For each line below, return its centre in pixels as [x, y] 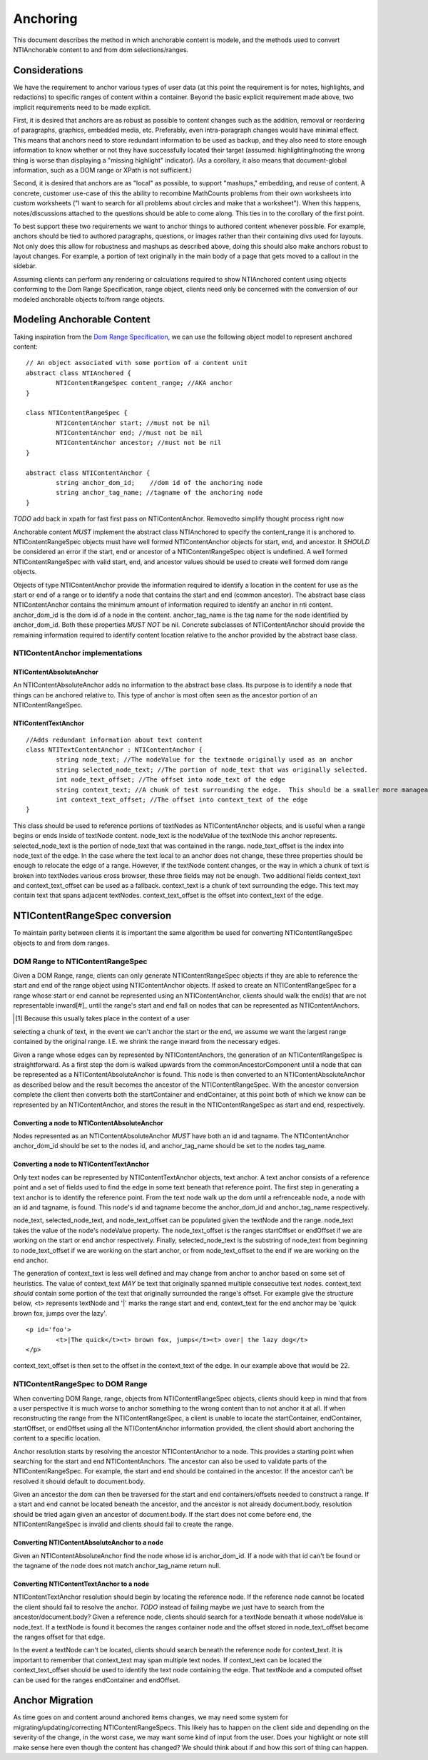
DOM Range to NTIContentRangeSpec [80, 961]
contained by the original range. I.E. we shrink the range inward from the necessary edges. [147, 1042]
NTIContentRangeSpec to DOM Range [80, 1384]
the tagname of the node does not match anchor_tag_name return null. [117, 1566]
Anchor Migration [53, 1700]
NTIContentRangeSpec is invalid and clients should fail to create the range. [123, 1524]
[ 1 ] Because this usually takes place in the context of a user [103, 1018]
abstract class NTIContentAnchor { [88, 473]
